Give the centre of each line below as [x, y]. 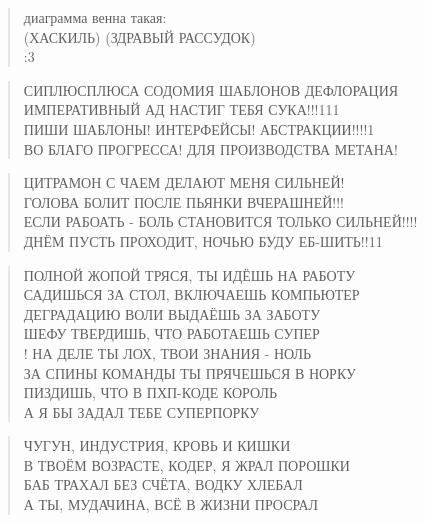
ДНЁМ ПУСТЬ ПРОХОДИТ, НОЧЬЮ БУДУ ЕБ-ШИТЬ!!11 [203, 240]
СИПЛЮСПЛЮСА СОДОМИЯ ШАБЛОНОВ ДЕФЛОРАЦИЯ [211, 89]
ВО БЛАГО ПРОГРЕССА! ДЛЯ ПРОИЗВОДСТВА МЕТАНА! [210, 148]
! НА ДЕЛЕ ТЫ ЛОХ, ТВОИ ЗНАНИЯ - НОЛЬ [167, 352]
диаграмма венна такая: [95, 17]
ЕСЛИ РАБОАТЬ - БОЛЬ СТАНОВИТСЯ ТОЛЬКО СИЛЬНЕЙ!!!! [220, 221]
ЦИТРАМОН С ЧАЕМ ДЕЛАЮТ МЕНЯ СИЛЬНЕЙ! [184, 182]
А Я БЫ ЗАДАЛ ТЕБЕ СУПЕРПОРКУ [141, 411]
